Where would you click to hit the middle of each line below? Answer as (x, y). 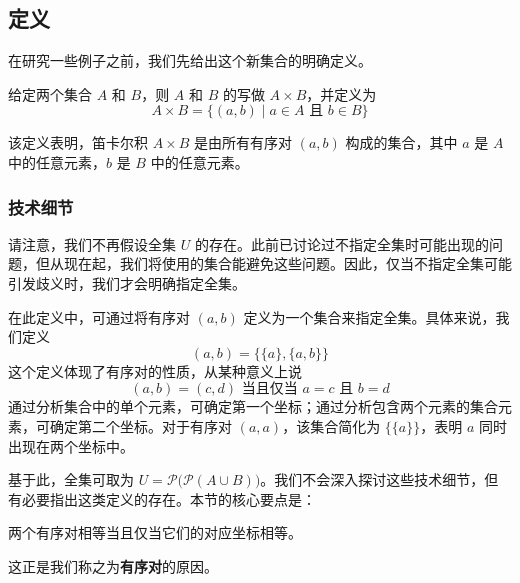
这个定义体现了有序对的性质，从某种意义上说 (155, 370)
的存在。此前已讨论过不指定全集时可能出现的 (341, 243)
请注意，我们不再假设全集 (92, 243)
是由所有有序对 (243, 142)
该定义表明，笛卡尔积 (78, 142)
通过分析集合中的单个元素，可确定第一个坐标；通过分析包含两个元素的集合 (253, 406)
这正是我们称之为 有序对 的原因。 (113, 565)
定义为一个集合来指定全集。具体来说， (369, 316)
